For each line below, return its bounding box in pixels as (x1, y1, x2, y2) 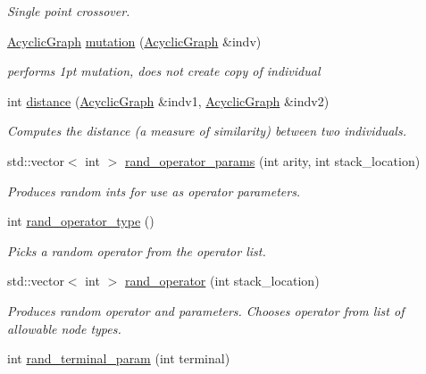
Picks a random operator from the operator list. (7, 241, 266, 260)
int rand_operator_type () (7, 212, 155, 230)
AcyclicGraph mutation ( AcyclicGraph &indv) (7, 31, 262, 50)
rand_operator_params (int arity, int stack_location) (124, 151, 421, 170)
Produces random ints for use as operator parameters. (7, 181, 301, 200)
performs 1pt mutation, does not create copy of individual (7, 62, 321, 80)
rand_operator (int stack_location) (124, 271, 320, 290)
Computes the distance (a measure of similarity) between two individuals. (7, 121, 406, 140)
